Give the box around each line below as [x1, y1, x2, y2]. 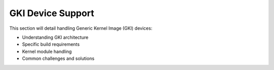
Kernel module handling [22, 48, 72, 54]
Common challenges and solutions [22, 55, 95, 61]
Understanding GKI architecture [22, 34, 89, 40]
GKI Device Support [9, 8, 94, 19]
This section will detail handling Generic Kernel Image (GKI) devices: [9, 25, 152, 31]
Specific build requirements [22, 41, 80, 47]
